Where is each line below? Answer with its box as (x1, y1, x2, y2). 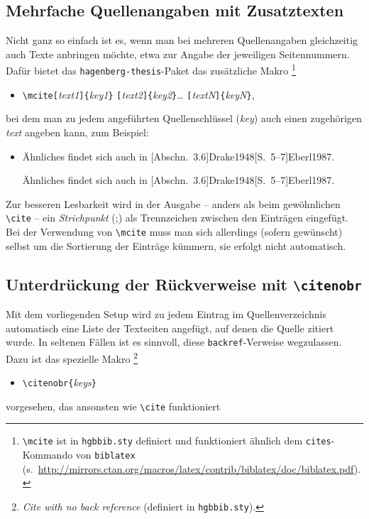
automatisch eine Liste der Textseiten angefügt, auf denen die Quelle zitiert (6, 320, 334, 335)
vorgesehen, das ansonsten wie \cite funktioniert (6, 398, 221, 413)
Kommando (22, 447, 73, 462)
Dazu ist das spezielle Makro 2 (6, 349, 138, 366)
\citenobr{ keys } (22, 375, 97, 390)
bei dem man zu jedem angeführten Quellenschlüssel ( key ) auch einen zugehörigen (6, 111, 362, 126)
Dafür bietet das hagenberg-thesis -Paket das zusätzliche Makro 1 (6, 61, 296, 78)
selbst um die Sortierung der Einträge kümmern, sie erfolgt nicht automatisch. (6, 238, 346, 253)
